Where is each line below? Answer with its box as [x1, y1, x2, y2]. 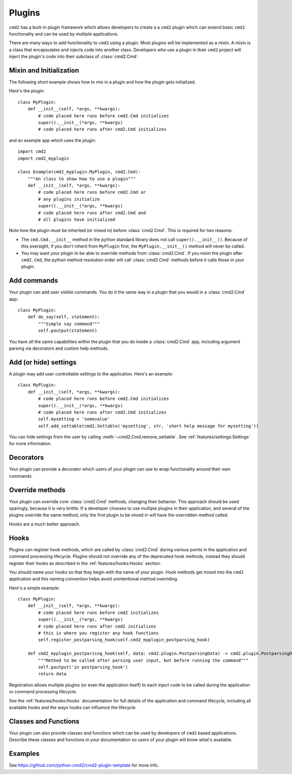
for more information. [9, 441, 52, 447]
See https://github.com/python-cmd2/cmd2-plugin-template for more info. [9, 762, 159, 768]
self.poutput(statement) [38, 328, 97, 333]
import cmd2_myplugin [18, 156, 69, 161]
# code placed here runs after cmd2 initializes [38, 623, 157, 629]
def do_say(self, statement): [27, 314, 100, 320]
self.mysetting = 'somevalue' [38, 416, 110, 422]
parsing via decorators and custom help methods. [9, 345, 109, 351]
